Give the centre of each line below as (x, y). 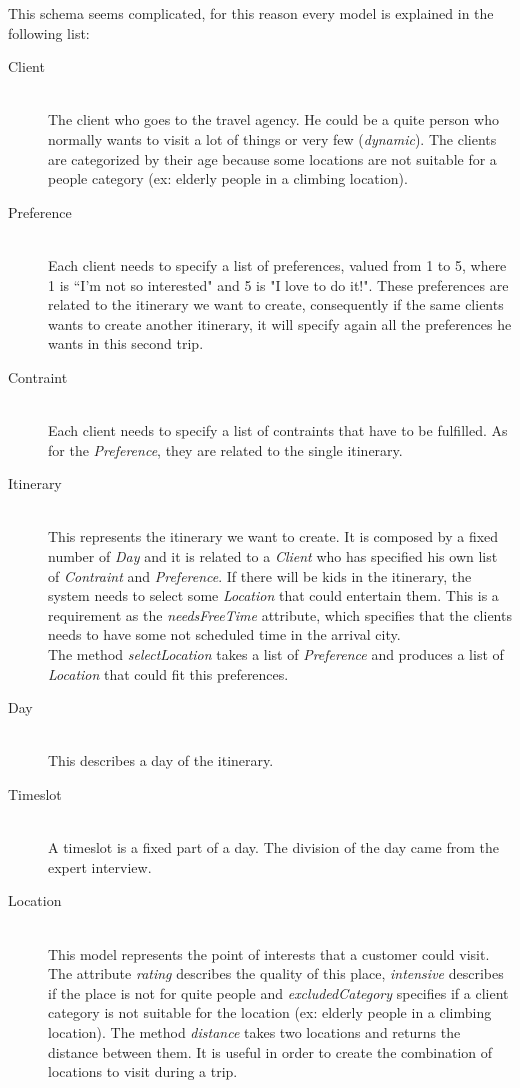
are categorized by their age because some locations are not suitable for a (272, 158)
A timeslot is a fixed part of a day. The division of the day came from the (274, 847)
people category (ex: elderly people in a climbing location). (228, 178)
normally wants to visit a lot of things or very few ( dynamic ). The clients (272, 138)
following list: (49, 32)
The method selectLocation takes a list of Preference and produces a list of (276, 654)
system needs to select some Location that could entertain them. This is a (273, 595)
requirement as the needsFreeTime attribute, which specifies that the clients (280, 614)
